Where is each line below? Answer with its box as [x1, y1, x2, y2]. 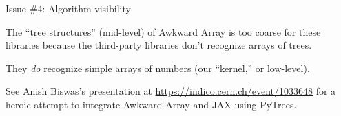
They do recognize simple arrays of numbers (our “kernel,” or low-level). [6, 60, 310, 75]
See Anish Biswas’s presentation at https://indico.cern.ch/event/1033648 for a [6, 84, 336, 98]
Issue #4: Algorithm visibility [6, 1, 131, 15]
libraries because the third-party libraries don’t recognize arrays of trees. [6, 38, 312, 52]
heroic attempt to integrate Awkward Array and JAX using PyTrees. [6, 97, 297, 111]
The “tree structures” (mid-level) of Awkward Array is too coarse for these [6, 24, 321, 38]
